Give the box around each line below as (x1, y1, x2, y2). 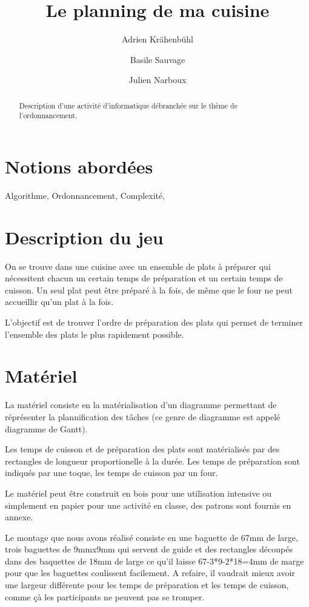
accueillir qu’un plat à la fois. (5, 295, 114, 308)
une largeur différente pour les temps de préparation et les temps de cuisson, (5, 578, 289, 591)
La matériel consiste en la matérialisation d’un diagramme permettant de (5, 398, 277, 411)
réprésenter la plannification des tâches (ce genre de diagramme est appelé (5, 410, 281, 423)
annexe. (5, 511, 33, 523)
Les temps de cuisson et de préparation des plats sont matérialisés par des (5, 443, 280, 455)
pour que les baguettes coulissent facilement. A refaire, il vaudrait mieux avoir (5, 566, 295, 579)
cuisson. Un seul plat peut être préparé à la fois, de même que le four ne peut (5, 283, 293, 296)
